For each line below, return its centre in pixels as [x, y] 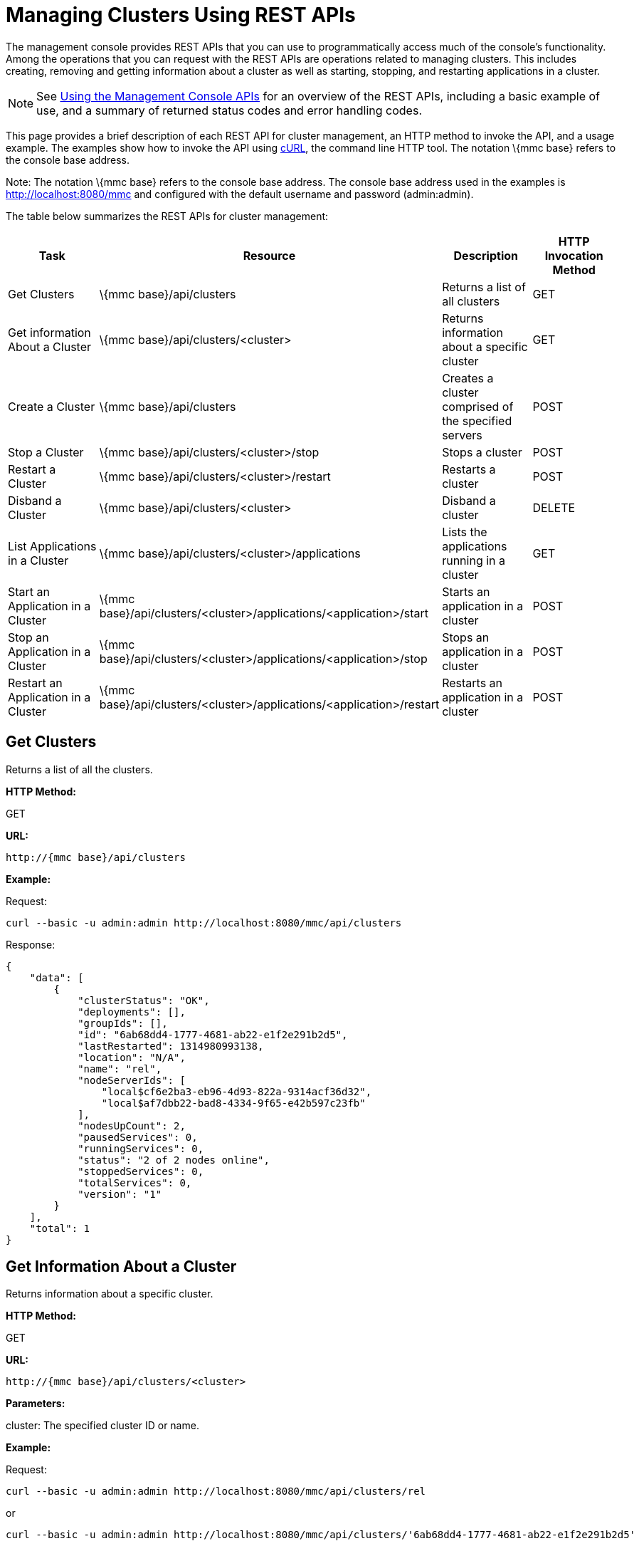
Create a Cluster [52, 406]
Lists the [465, 532]
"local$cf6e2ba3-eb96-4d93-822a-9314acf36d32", [237, 1091]
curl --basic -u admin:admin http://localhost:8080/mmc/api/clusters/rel [216, 1492]
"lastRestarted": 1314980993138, [171, 1046]
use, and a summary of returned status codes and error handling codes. [229, 110]
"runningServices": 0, [141, 1148]
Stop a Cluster [46, 452]
